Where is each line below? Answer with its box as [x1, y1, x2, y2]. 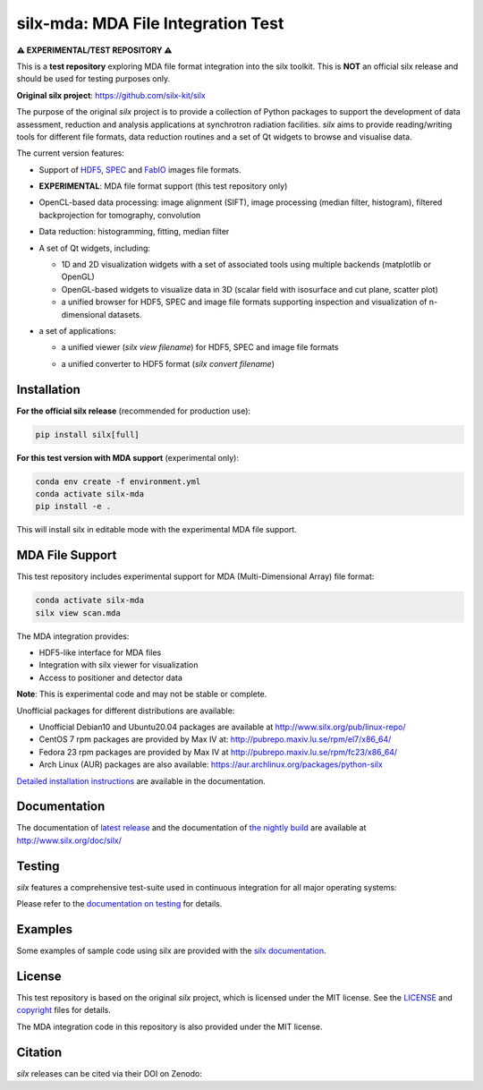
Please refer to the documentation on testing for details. [16, 898, 223, 909]
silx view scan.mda [35, 608, 121, 617]
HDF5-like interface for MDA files [38, 647, 162, 658]
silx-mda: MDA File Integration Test [16, 13, 284, 33]
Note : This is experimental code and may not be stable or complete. [16, 689, 267, 700]
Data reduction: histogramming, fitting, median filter [38, 226, 230, 237]
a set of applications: [38, 325, 116, 336]
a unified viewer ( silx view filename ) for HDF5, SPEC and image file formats [61, 342, 339, 353]
